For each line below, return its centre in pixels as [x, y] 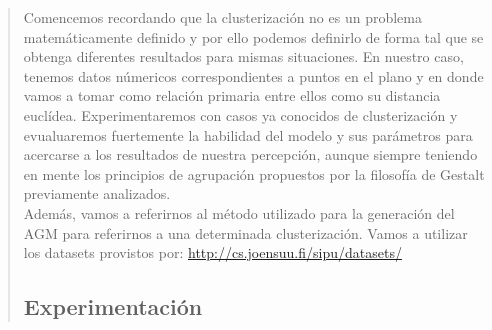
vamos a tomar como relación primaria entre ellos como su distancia [232, 95]
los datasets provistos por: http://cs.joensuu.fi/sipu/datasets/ [212, 252]
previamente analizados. [97, 193]
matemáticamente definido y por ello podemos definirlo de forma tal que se [253, 36]
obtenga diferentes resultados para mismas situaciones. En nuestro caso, [243, 56]
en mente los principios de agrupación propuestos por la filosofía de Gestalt [254, 173]
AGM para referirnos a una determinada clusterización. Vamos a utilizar [245, 232]
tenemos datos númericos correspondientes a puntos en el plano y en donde [253, 75]
